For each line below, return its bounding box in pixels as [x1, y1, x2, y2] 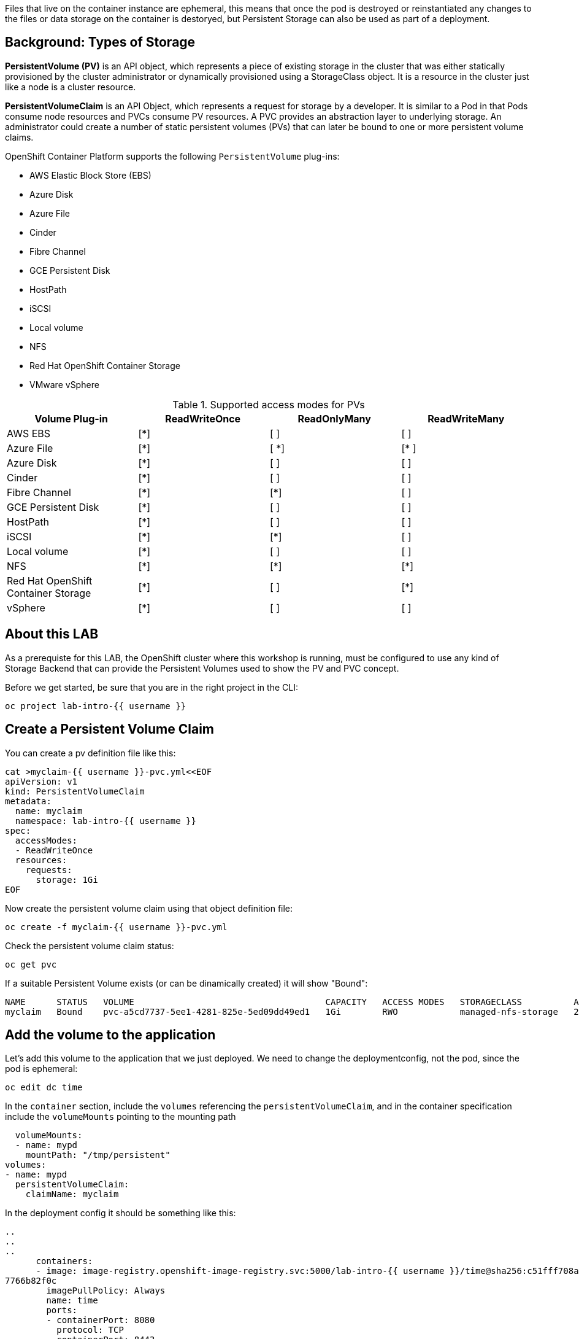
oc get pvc [5, 959, 57, 969]
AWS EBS [7, 427, 51, 440]
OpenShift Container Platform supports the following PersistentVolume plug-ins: [5, 150, 340, 161]
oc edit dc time [5, 1082, 83, 1093]
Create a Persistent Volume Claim [5, 721, 215, 737]
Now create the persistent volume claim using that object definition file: [5, 902, 293, 914]
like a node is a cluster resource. [5, 81, 136, 92]
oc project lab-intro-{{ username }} [5, 701, 186, 711]
